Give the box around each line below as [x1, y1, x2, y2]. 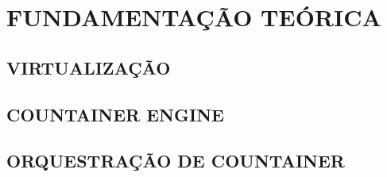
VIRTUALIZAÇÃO [6, 55, 171, 79]
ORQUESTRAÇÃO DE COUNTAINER [6, 148, 345, 173]
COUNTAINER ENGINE [6, 102, 224, 126]
